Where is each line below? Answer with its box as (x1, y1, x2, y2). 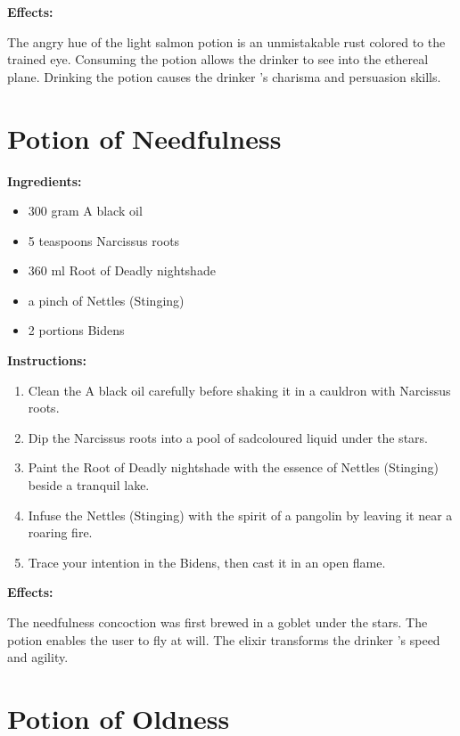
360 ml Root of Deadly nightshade (28, 261, 216, 280)
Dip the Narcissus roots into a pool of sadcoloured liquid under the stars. (28, 428, 428, 446)
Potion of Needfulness (7, 119, 282, 156)
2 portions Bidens (28, 321, 125, 339)
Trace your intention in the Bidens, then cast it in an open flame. (28, 552, 386, 571)
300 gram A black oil (28, 201, 143, 220)
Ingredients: (7, 171, 82, 190)
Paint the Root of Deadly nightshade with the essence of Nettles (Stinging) (28, 458, 439, 477)
